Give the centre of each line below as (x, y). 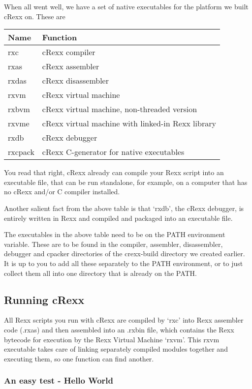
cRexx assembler (71, 66)
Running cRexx (44, 299)
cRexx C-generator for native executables (113, 152)
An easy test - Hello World (59, 380)
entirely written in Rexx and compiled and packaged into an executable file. (118, 218)
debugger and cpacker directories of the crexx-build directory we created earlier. (125, 254)
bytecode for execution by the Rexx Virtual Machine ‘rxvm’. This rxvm (112, 339)
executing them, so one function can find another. (79, 358)
